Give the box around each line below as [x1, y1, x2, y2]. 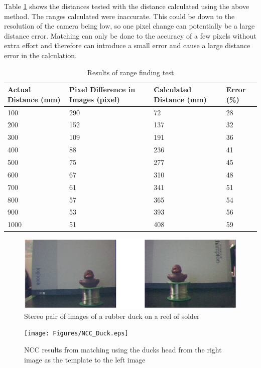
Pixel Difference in [69, 84, 136, 95]
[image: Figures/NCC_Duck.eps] [24, 330, 128, 337]
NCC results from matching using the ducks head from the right [24, 344, 222, 355]
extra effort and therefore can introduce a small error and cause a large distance [4, 40, 250, 51]
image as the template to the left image [24, 354, 146, 364]
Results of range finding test [87, 67, 174, 77]
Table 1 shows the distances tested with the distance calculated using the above [4, 1, 249, 11]
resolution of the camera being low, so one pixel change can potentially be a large [4, 21, 255, 31]
